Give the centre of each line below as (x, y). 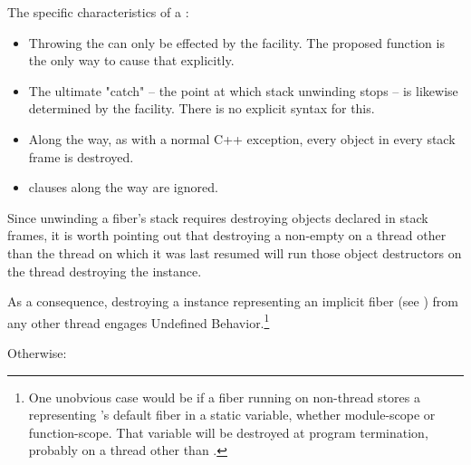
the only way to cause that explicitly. (131, 60)
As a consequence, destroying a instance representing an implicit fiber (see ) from (233, 301)
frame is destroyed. (81, 156)
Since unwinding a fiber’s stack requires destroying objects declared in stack (218, 217)
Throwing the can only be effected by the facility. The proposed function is (236, 42)
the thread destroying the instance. (105, 271)
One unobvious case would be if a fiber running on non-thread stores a (224, 397)
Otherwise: (37, 352)
